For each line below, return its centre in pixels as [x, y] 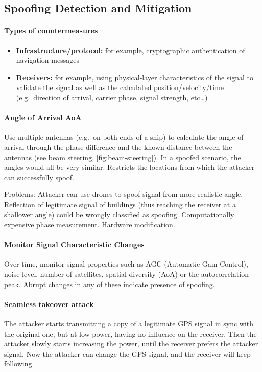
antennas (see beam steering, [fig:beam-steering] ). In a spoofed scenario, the [123, 157]
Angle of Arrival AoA [43, 117]
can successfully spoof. [39, 177]
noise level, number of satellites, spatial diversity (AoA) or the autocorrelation [126, 274]
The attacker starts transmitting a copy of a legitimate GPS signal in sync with [129, 324]
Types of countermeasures [51, 30]
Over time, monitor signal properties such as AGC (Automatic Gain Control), [126, 264]
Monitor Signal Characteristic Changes [74, 244]
